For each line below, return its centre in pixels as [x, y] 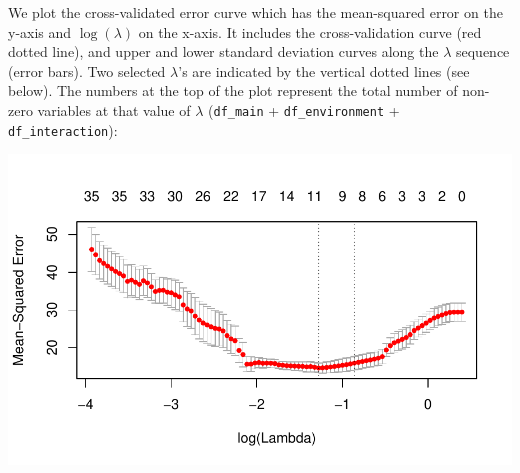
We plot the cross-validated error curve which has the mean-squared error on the [255, 12]
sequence [482, 51]
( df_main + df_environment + [304, 109]
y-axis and [40, 31]
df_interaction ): [63, 129]
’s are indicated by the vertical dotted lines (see [324, 70]
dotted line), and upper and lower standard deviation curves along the [223, 51]
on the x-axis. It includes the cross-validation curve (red [310, 31]
